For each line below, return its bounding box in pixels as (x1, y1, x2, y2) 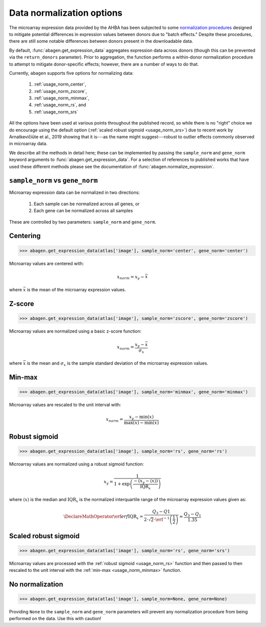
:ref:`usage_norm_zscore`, (33, 88, 87, 94)
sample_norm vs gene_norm (9, 176, 98, 185)
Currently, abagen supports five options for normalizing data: (9, 70, 134, 76)
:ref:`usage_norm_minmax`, (33, 95, 90, 101)
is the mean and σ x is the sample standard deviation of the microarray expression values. (27, 360, 209, 367)
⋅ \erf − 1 (153, 516, 170, 522)
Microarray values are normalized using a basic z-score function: (9, 328, 142, 334)
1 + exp (114, 481, 130, 487)
